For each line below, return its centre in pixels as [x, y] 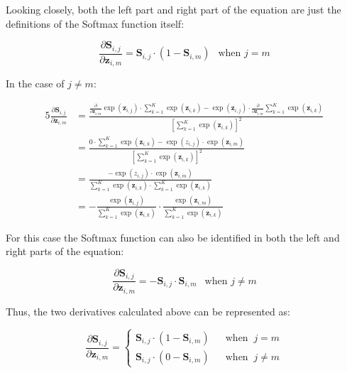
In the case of [35, 83]
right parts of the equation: [65, 251]
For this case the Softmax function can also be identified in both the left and [173, 237]
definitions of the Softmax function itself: [95, 23]
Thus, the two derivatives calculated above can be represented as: [148, 311]
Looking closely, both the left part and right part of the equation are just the [173, 9]
